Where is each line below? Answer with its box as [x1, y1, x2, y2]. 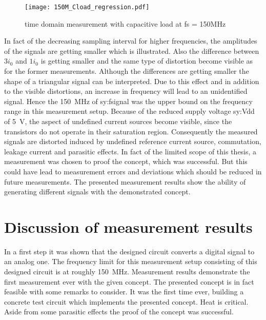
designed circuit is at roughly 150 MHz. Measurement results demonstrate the [4, 266, 250, 277]
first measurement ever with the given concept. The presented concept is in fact [4, 276, 254, 287]
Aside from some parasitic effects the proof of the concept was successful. [4, 306, 234, 317]
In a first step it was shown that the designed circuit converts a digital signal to [4, 246, 255, 256]
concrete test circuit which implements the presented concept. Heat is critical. [4, 296, 249, 307]
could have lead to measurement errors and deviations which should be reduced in [4, 166, 262, 176]
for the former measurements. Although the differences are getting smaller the [4, 66, 249, 76]
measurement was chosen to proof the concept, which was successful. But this [4, 156, 248, 167]
